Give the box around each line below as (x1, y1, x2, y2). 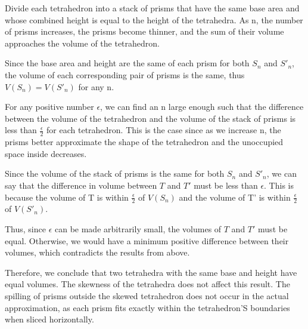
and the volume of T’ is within (179, 190, 291, 203)
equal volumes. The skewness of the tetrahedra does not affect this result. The (5, 278, 290, 290)
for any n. (78, 80, 114, 93)
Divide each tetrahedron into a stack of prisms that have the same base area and (5, 2, 300, 14)
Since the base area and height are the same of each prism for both (5, 57, 250, 69)
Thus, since (5, 222, 46, 235)
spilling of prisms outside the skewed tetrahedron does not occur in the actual (5, 289, 289, 302)
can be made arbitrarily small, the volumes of (54, 222, 222, 235)
